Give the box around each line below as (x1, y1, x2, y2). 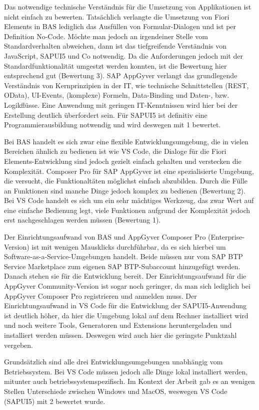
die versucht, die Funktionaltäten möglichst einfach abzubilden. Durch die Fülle (4, 175, 248, 186)
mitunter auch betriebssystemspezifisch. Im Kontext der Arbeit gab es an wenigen (4, 376, 255, 386)
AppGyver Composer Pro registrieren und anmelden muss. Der (4, 290, 197, 301)
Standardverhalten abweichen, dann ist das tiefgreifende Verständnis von (4, 41, 227, 51)
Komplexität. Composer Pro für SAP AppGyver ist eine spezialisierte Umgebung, (4, 165, 254, 176)
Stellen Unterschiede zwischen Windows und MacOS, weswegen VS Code (4, 385, 227, 396)
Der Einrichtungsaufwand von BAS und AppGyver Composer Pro (4, 232, 206, 242)
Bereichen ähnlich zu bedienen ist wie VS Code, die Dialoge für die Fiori (4, 146, 226, 156)
